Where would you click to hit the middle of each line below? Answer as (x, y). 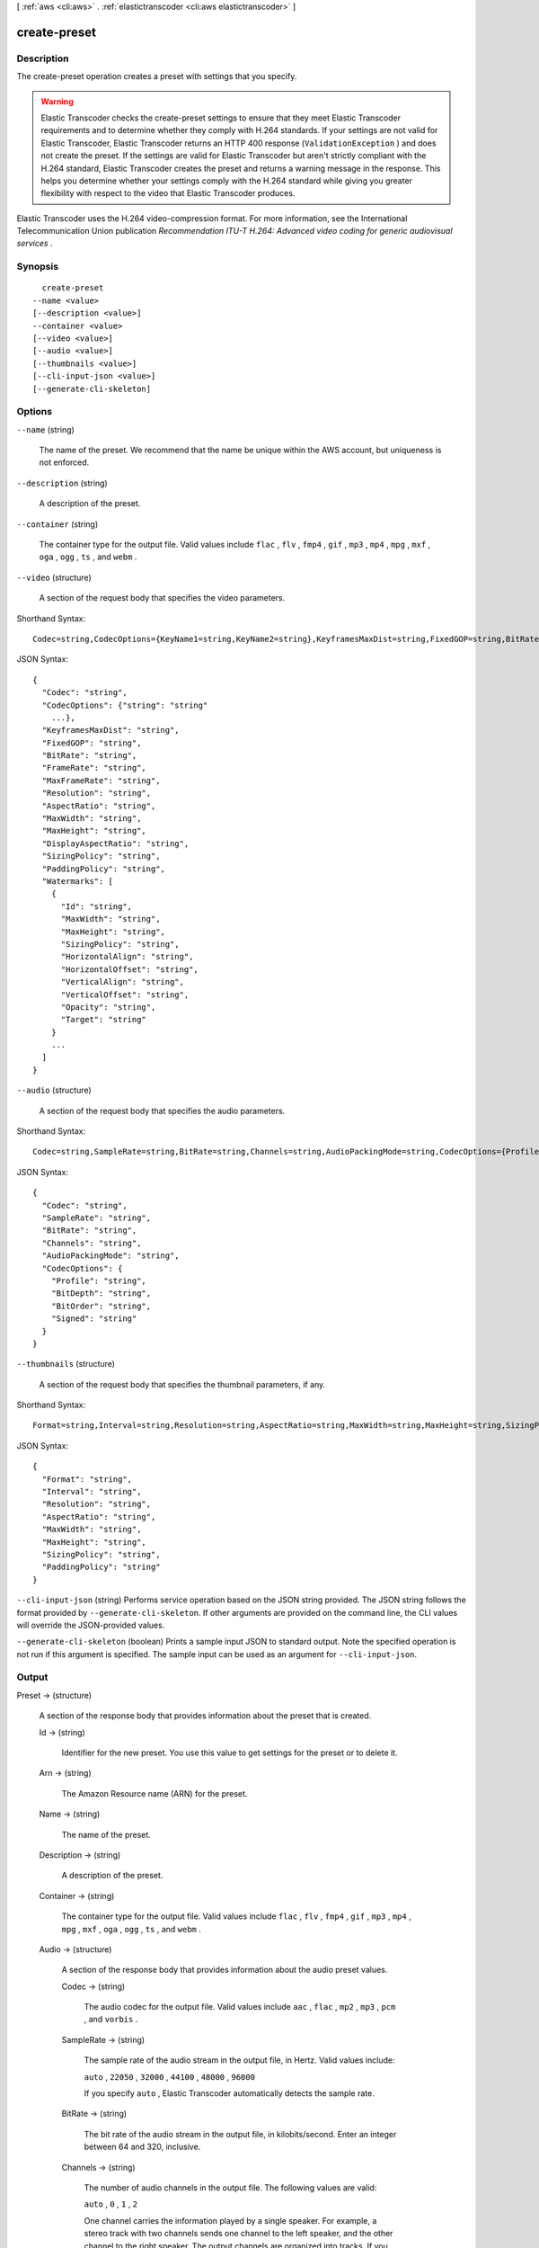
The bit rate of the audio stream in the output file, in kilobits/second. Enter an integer (240, 2134)
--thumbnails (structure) (66, 1364)
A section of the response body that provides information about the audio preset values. (225, 1970)
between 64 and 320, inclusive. (142, 2147)
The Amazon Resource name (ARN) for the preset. (155, 1793)
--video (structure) (54, 577)
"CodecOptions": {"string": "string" (125, 705)
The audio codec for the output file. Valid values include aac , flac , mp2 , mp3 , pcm (240, 2007)
